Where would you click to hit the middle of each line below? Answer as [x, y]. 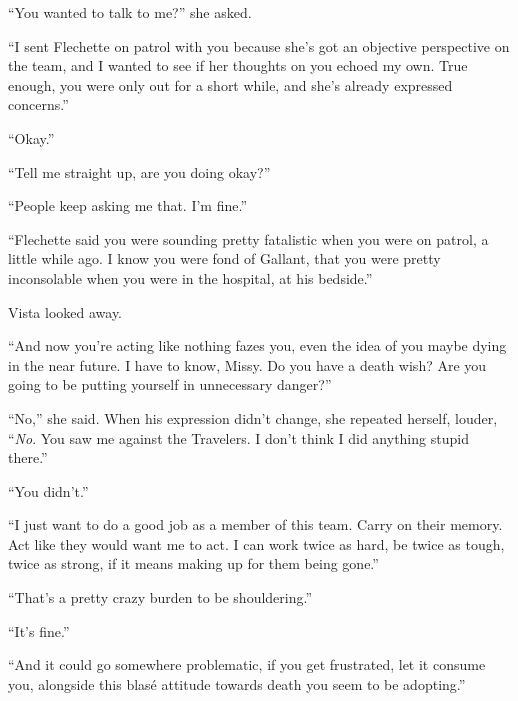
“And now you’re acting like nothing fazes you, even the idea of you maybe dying [257, 345]
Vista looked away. [65, 311]
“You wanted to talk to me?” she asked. [130, 12]
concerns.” [38, 104]
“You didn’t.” [48, 490]
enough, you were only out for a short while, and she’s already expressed [230, 84]
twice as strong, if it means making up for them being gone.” [193, 563]
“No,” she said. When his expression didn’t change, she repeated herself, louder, [253, 417]
